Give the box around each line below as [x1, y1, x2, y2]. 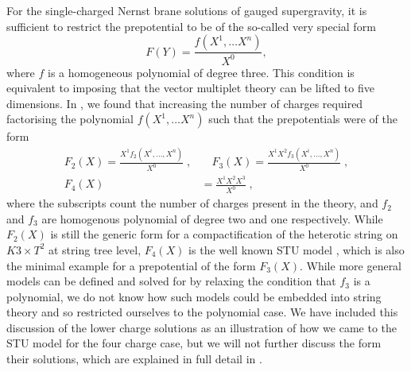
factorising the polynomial [6, 110, 134, 127]
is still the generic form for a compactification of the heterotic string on [50, 226, 398, 242]
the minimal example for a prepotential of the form [6, 257, 256, 273]
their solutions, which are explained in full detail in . [6, 351, 262, 367]
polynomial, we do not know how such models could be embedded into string [6, 288, 382, 304]
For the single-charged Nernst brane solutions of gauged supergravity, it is [6, 2, 367, 18]
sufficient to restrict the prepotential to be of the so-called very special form [6, 17, 376, 34]
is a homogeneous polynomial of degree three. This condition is [48, 64, 355, 80]
